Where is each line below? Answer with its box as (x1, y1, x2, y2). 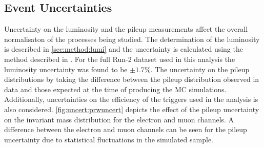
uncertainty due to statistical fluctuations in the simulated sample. (4, 134, 213, 144)
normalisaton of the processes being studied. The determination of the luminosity (4, 33, 260, 44)
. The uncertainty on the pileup (150, 64, 250, 74)
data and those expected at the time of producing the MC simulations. (4, 83, 227, 94)
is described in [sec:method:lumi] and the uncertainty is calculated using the (4, 44, 243, 54)
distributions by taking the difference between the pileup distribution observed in (4, 74, 259, 84)
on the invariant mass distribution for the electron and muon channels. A (4, 114, 234, 124)
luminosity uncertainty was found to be (4, 64, 128, 74)
